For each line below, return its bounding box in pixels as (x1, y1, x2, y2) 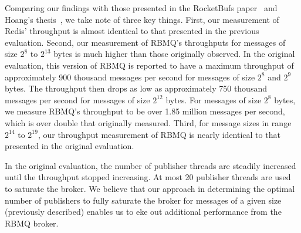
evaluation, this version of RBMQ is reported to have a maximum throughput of (5, 59, 294, 71)
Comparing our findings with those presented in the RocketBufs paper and (5, 2, 278, 13)
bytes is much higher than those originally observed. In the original (53, 48, 295, 60)
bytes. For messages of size (165, 93, 262, 106)
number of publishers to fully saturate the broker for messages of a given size (5, 194, 282, 206)
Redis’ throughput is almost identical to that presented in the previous (5, 25, 259, 37)
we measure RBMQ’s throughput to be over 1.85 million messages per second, (5, 105, 285, 117)
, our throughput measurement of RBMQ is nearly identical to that (38, 128, 280, 140)
